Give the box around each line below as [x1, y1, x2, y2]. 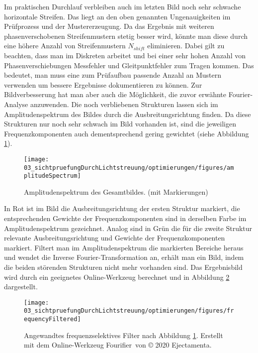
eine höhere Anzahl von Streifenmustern [4, 40, 126, 51]
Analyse [4, 99, 28, 109]
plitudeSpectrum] [24, 172, 81, 180]
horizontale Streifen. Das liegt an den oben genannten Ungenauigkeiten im [4, 11, 231, 21]
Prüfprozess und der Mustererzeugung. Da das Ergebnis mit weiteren [4, 21, 214, 31]
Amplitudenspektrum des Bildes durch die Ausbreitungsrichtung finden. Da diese [4, 109, 251, 119]
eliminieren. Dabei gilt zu [147, 40, 225, 51]
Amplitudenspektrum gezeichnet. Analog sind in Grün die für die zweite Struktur [4, 223, 253, 233]
